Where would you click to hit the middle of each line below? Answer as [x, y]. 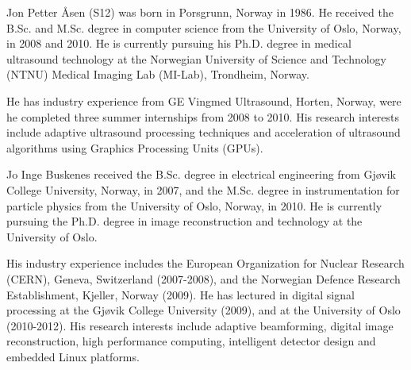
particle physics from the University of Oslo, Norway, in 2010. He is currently [194, 205]
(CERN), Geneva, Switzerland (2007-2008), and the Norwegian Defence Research [204, 278]
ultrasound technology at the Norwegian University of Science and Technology [197, 58]
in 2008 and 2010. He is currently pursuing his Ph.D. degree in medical [179, 43]
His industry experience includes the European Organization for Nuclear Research [205, 263]
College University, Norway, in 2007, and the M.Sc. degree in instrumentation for [203, 189]
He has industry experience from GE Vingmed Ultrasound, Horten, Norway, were [204, 100]
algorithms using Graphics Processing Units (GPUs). [135, 147]
